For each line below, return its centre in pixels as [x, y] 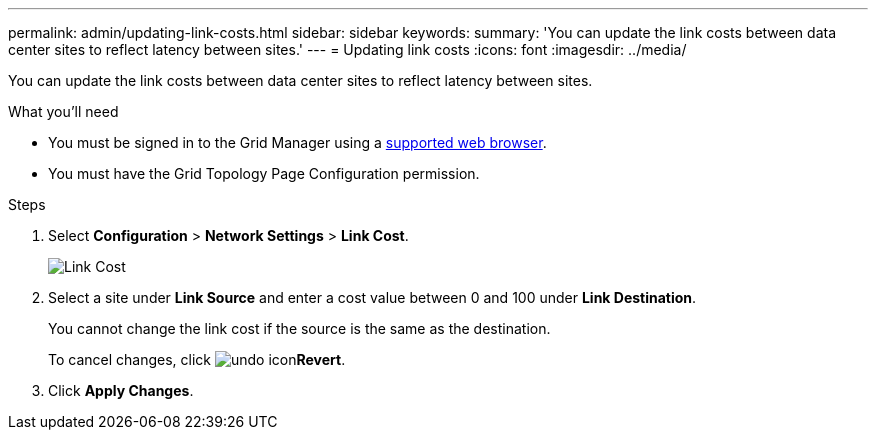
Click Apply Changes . [121, 390]
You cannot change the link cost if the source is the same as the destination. [299, 328]
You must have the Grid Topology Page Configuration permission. [264, 173]
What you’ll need [63, 111]
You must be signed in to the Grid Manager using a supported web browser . [297, 142]
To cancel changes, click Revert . [197, 359]
